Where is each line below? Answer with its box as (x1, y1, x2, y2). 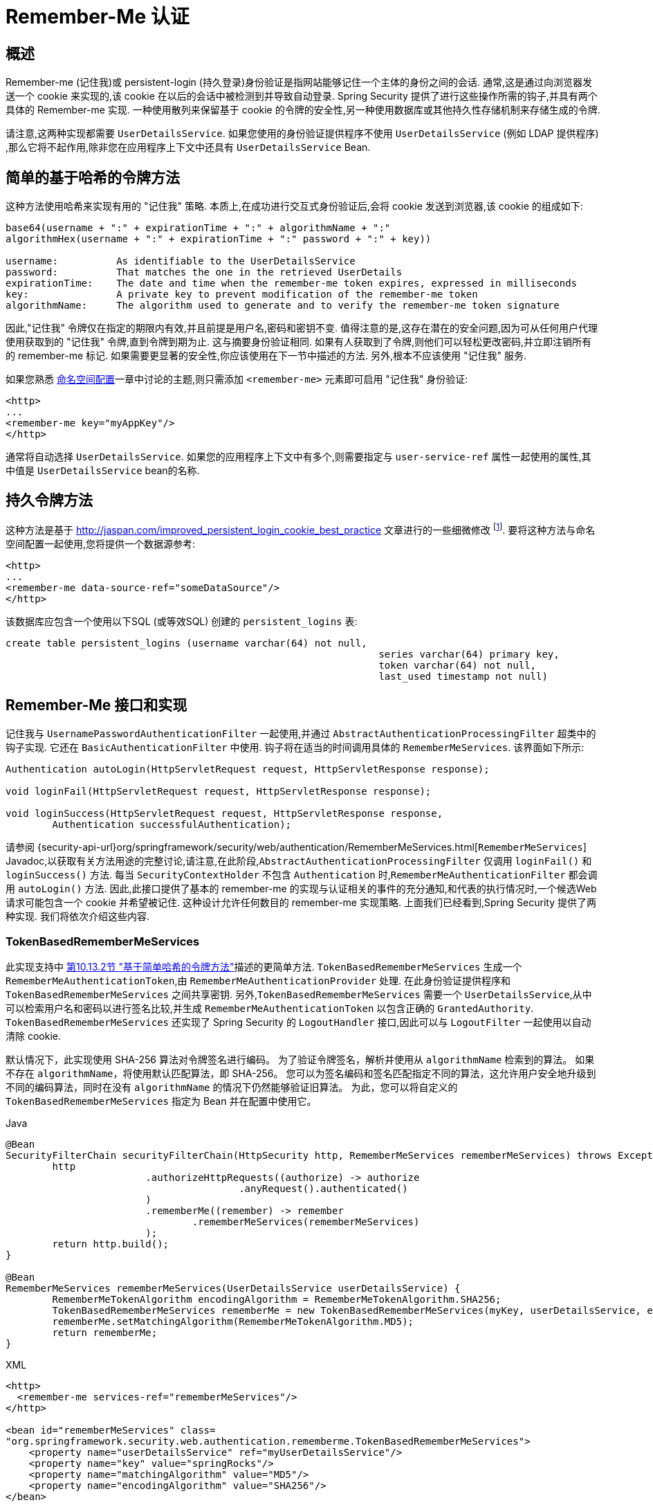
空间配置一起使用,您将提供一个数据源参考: (6, 537, 196, 550)
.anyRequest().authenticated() (239, 1183, 408, 1195)
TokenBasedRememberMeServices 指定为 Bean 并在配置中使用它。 (6, 1095, 317, 1108)
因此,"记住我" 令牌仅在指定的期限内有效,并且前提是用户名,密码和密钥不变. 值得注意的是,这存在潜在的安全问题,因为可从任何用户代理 (6, 322, 598, 334)
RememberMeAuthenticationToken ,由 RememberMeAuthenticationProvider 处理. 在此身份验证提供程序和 (6, 975, 511, 987)
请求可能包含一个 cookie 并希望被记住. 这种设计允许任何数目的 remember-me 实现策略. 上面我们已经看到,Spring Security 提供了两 (6, 896, 596, 909)
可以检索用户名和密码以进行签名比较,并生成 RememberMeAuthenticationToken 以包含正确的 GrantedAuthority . (6, 1002, 534, 1015)
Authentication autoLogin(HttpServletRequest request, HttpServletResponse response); (6, 764, 490, 775)
